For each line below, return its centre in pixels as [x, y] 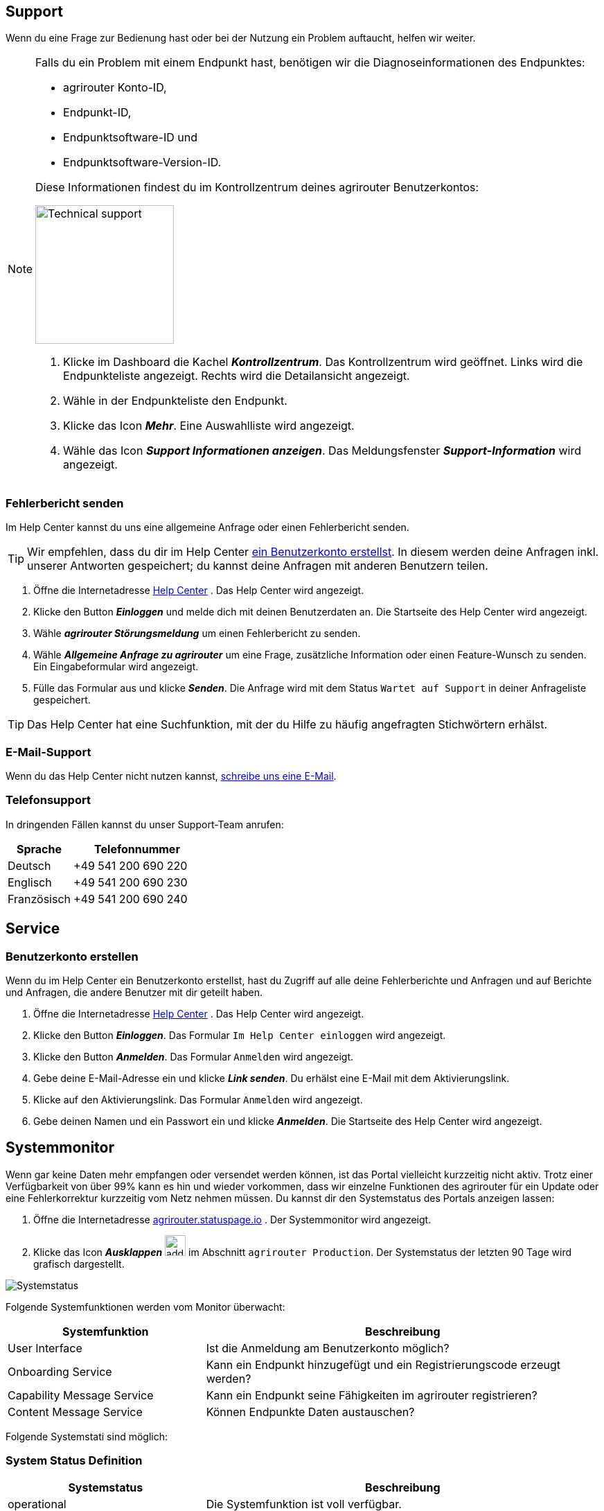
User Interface [45, 1348]
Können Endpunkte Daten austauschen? [310, 1412]
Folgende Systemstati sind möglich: [87, 1436]
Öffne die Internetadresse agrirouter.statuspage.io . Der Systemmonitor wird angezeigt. [232, 1219]
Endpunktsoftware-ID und [130, 138]
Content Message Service [75, 1412]
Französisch [39, 899]
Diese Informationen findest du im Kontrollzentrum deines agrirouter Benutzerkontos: [257, 187]
